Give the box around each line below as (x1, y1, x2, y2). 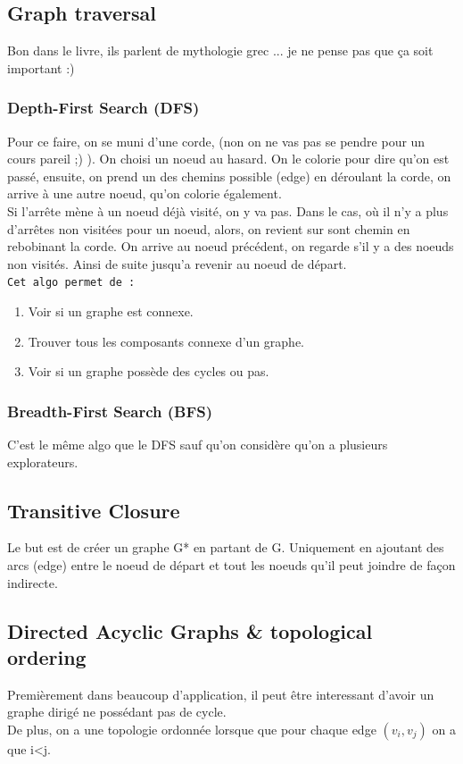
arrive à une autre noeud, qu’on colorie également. (7, 184, 282, 203)
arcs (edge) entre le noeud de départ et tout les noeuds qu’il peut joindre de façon (7, 556, 456, 574)
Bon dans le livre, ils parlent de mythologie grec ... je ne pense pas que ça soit (7, 41, 434, 60)
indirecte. (7, 573, 58, 592)
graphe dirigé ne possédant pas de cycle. (7, 702, 227, 721)
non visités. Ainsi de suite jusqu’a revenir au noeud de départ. (7, 254, 347, 273)
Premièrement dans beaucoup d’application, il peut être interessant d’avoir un (7, 684, 434, 703)
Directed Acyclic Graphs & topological (7, 617, 373, 644)
